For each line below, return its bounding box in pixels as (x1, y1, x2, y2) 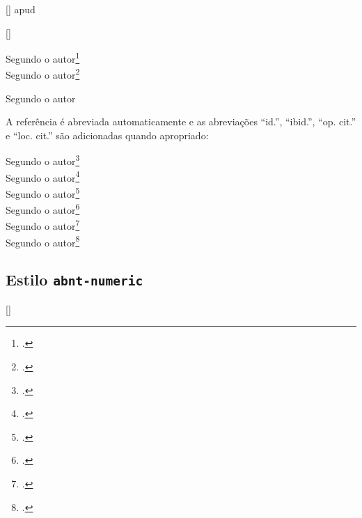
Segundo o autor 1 (6, 49, 80, 65)
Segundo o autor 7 (6, 217, 80, 233)
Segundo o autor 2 (6, 65, 80, 82)
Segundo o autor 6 (6, 201, 80, 217)
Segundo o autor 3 (6, 152, 80, 168)
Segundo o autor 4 (6, 168, 80, 185)
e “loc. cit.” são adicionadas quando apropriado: (6, 127, 209, 142)
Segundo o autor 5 (6, 184, 80, 201)
